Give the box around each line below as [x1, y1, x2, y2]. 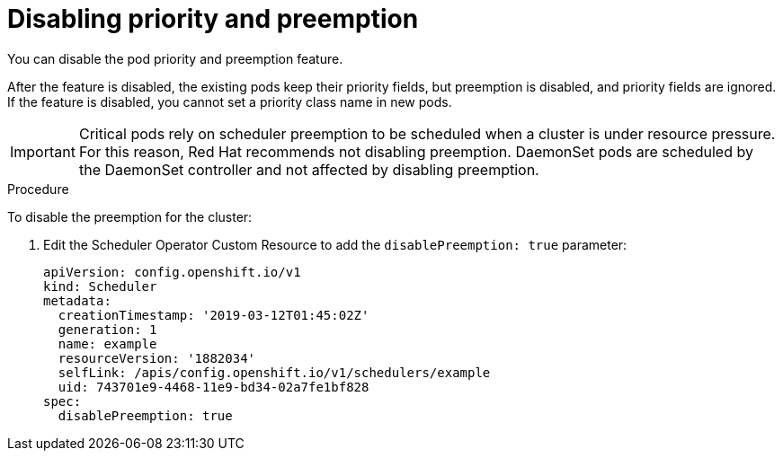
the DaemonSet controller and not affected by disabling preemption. [78, 160, 539, 179]
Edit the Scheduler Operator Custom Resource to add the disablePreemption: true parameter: [43, 236, 627, 252]
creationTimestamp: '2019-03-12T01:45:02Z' [58, 307, 369, 322]
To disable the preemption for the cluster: [7, 208, 253, 225]
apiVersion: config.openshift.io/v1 [43, 264, 301, 279]
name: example [58, 336, 157, 351]
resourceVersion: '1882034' [58, 350, 256, 366]
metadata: [43, 293, 111, 308]
